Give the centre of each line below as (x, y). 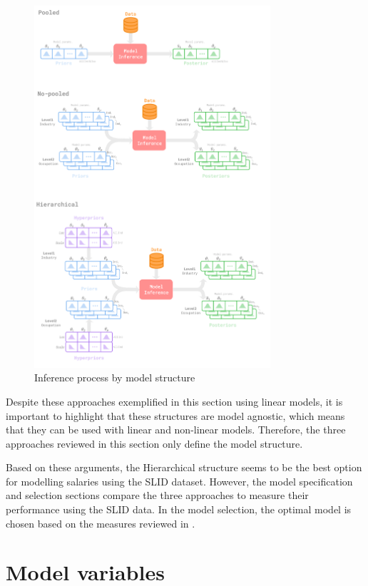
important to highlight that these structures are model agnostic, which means (175, 415)
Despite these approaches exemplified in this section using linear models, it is (174, 401)
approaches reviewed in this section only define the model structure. (154, 443)
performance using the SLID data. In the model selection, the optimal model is (179, 509)
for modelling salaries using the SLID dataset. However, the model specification (179, 481)
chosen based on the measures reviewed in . (101, 523)
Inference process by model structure (115, 377)
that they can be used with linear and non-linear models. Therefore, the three (176, 430)
